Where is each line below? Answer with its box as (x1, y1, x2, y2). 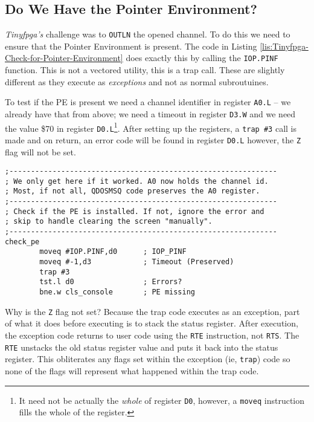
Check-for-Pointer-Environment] (5, 51, 123, 64)
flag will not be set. (5, 145, 76, 158)
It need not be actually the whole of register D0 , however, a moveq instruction (19, 394, 305, 406)
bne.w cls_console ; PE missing (39, 288, 195, 297)
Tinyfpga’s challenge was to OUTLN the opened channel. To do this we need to (5, 28, 290, 41)
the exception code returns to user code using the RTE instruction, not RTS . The (5, 328, 300, 341)
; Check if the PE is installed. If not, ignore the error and (5, 207, 264, 216)
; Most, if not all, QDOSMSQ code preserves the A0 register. (5, 187, 260, 196)
